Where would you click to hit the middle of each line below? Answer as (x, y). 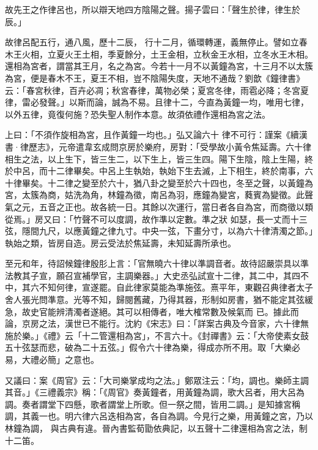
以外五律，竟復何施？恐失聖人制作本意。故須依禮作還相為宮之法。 (138, 114)
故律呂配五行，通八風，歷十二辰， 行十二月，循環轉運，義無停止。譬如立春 (156, 42)
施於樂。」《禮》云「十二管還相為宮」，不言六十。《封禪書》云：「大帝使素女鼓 (157, 335)
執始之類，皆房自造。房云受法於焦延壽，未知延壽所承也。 (120, 242)
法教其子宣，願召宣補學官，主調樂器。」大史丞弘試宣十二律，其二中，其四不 (157, 275)
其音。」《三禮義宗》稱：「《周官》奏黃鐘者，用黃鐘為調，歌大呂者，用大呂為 (155, 392)
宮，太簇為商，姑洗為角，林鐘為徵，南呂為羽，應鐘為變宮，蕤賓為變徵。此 (155, 195)
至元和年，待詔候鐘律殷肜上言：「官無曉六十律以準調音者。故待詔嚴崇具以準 (157, 263)
